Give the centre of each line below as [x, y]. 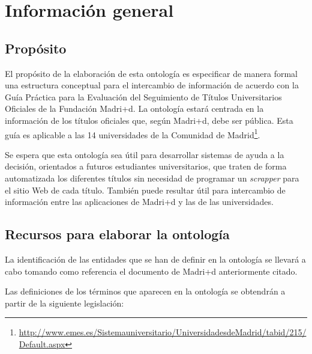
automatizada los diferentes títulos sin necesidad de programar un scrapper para [152, 178]
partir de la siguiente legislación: [64, 303]
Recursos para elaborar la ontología [117, 234]
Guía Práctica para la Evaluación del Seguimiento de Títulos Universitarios [143, 96]
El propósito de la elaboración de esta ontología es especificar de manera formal [151, 73]
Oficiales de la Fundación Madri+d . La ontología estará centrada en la [134, 108]
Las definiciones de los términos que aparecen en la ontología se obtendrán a [145, 291]
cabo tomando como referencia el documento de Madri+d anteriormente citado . [151, 271]
